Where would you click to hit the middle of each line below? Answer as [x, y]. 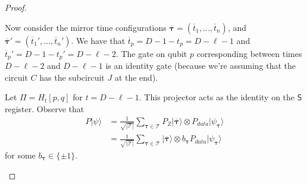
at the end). [136, 77]
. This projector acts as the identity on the [217, 97]
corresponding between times [249, 53]
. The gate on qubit [151, 53]
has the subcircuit [72, 77]
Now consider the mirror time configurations [86, 27]
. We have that [98, 40]
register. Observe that [45, 108]
